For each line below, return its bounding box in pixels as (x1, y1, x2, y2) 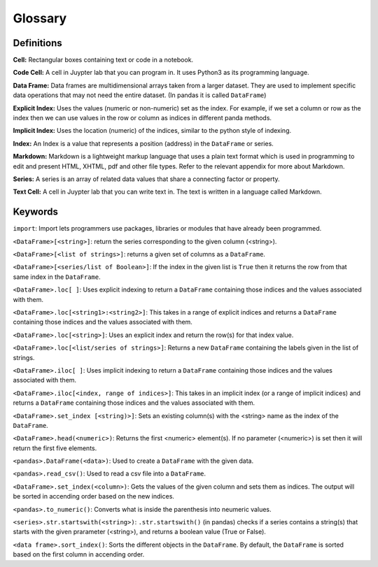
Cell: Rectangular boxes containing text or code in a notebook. (13, 56, 194, 64)
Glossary (13, 10, 67, 26)
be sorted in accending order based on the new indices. (13, 492, 175, 501)
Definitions (13, 37, 62, 49)
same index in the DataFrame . (13, 273, 101, 281)
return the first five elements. (13, 444, 97, 452)
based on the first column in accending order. (13, 550, 145, 559)
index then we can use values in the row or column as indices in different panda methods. (13, 114, 272, 122)
